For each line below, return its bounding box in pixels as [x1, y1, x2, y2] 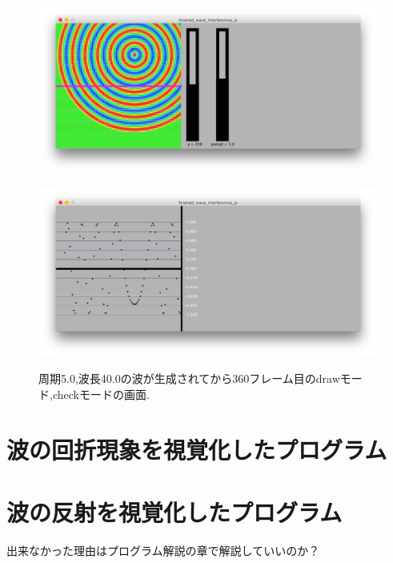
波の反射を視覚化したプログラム [6, 496, 343, 529]
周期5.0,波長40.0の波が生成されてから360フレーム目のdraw [38, 370, 340, 387]
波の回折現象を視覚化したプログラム [6, 432, 387, 465]
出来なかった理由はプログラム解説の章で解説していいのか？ [6, 542, 320, 559]
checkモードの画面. [52, 385, 150, 402]
